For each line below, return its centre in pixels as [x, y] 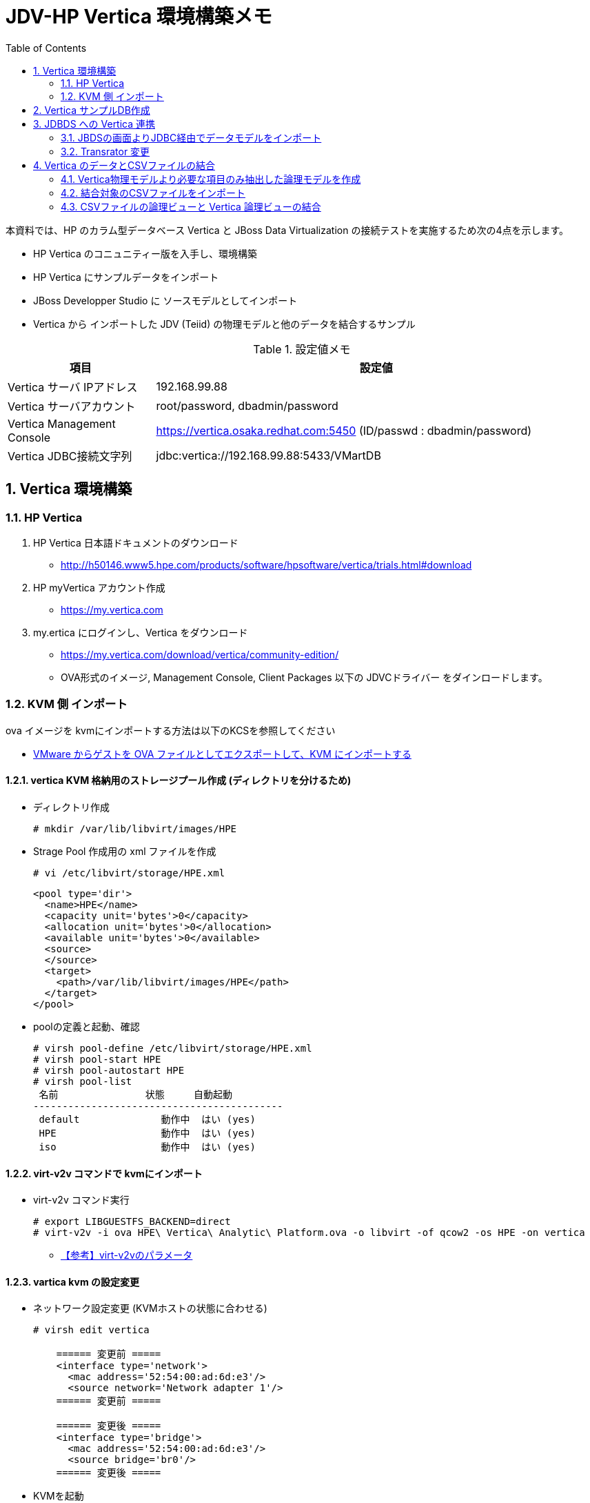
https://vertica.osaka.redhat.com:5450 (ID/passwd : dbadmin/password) [344, 430]
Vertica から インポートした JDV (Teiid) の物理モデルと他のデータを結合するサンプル [224, 324]
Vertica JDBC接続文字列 [70, 456]
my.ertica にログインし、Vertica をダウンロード [141, 632]
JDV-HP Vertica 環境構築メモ [139, 17]
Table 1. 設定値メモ [302, 349]
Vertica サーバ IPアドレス [73, 387]
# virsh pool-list [83, 1081]
